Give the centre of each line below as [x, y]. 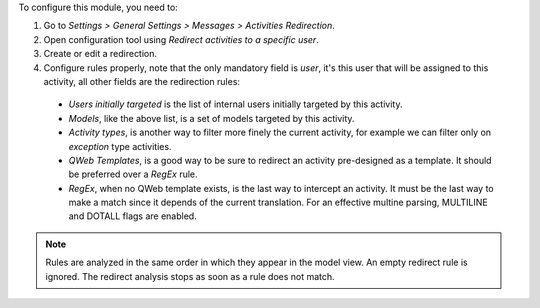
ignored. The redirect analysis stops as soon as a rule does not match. [190, 276]
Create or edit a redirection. [100, 54]
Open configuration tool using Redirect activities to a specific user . [181, 39]
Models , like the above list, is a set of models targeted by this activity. [211, 118]
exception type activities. [120, 146]
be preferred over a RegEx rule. [133, 174]
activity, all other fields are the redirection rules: [141, 81]
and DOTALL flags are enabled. [132, 216]
